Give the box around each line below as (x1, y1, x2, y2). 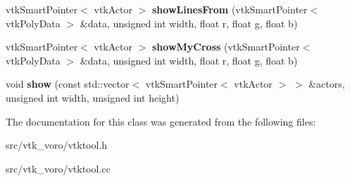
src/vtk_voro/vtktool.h (6, 138, 108, 152)
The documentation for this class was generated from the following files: (6, 114, 316, 128)
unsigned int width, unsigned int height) (6, 90, 180, 105)
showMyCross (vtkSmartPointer (151, 39, 300, 54)
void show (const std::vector (6, 76, 130, 91)
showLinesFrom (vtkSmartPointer (151, 2, 308, 16)
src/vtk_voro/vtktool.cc (6, 161, 111, 175)
